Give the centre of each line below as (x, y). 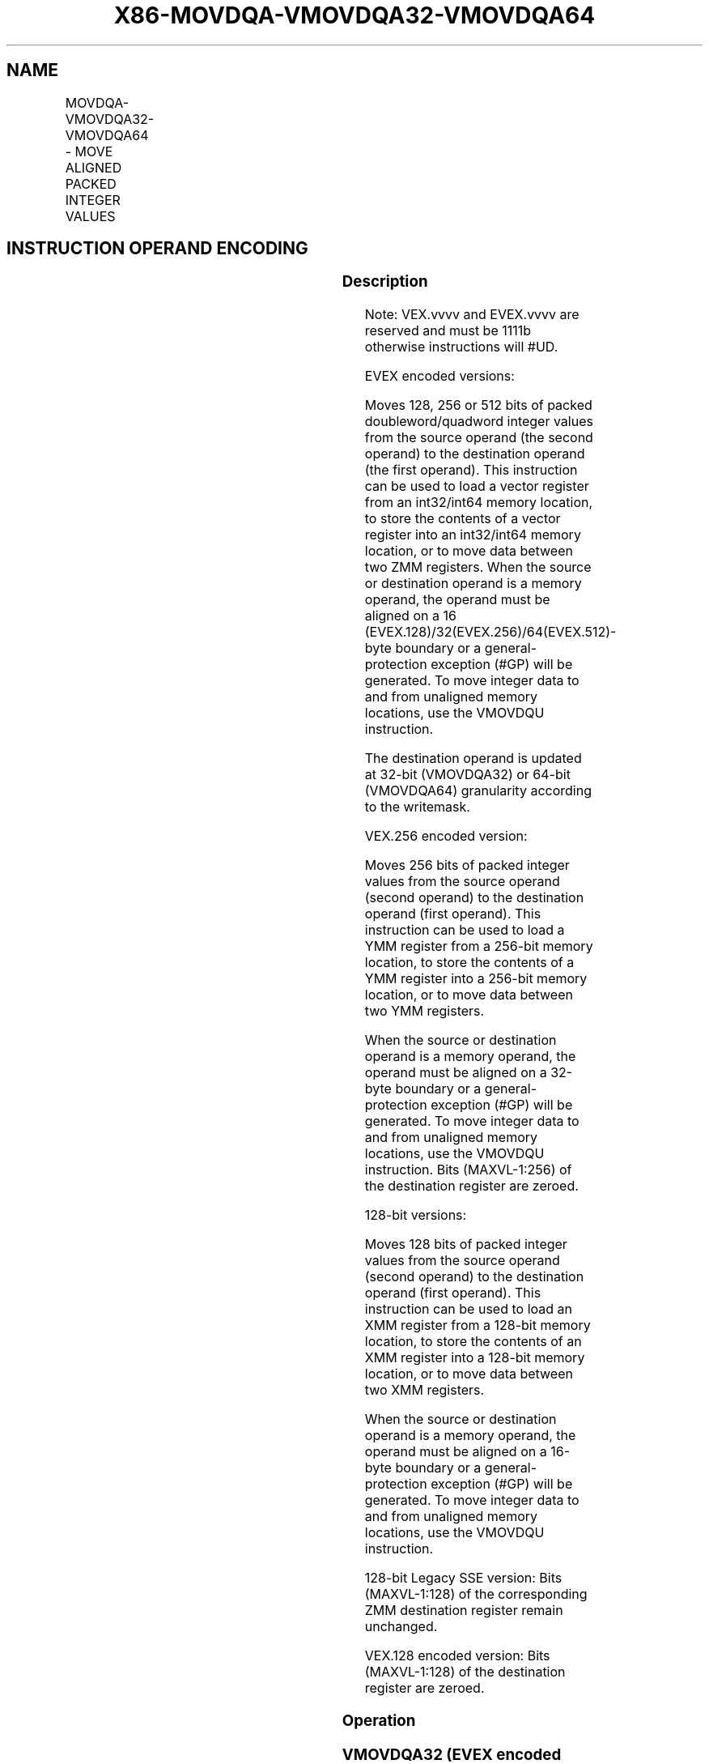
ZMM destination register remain (464, 1611)
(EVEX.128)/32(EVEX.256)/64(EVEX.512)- (490, 632)
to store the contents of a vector (463, 519)
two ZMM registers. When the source (478, 567)
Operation (379, 1720)
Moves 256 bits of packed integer (467, 865)
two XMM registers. (425, 1390)
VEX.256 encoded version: (446, 836)
